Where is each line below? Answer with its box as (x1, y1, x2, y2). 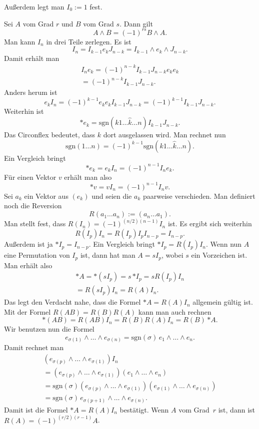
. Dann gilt (119, 18, 153, 28)
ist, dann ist (218, 404, 255, 415)
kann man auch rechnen (138, 306, 211, 317)
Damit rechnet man (4, 342, 64, 353)
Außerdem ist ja (4, 239, 53, 249)
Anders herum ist (4, 87, 57, 97)
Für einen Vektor (4, 171, 56, 182)
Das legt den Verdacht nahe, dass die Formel (4, 297, 141, 307)
